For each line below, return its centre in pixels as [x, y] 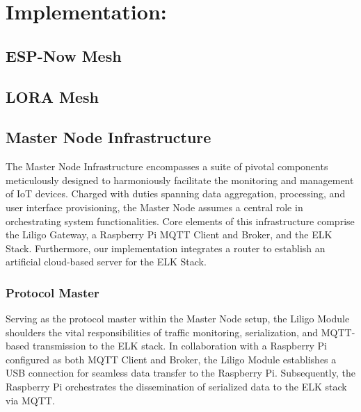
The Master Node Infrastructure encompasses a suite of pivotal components [167, 166]
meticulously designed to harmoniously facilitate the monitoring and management [180, 180]
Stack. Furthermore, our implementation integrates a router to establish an [166, 248]
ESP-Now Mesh [64, 55]
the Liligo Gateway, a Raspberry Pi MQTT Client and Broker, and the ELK [169, 234]
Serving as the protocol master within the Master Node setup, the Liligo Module [178, 319]
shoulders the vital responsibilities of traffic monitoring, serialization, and [162, 332]
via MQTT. [30, 400]
